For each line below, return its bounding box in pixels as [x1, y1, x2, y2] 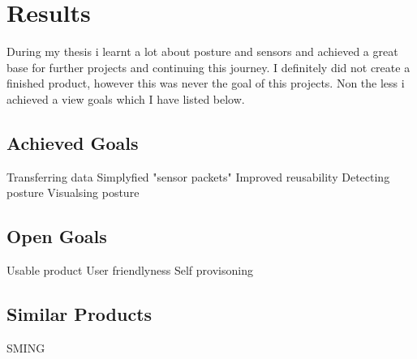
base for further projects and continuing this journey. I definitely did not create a [6, 58, 411, 75]
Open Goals [6, 224, 107, 249]
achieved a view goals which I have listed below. [6, 90, 245, 107]
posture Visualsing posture [6, 184, 140, 201]
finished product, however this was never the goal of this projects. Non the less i [6, 75, 405, 92]
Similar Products [6, 301, 153, 327]
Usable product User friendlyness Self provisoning [6, 262, 253, 279]
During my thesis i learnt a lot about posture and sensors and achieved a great [6, 43, 398, 60]
